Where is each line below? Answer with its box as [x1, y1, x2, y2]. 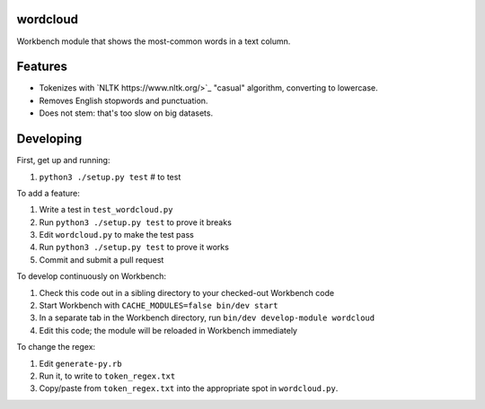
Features [16, 59, 67, 74]
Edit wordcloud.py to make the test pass [39, 230, 195, 240]
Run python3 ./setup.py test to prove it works [39, 242, 229, 253]
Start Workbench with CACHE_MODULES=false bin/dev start [39, 300, 278, 311]
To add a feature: [16, 187, 81, 198]
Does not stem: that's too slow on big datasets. [39, 108, 214, 118]
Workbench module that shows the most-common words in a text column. [16, 36, 291, 47]
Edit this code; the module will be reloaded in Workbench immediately [39, 325, 298, 335]
